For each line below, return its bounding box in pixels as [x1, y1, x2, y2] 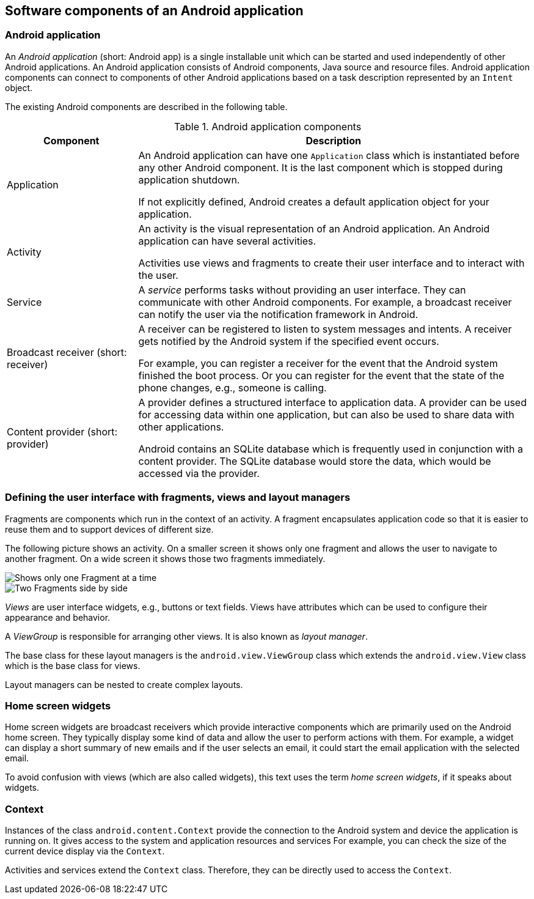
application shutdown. [138, 173, 240, 186]
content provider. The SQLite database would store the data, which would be [138, 454, 491, 467]
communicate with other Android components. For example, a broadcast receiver [138, 295, 512, 308]
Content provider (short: [7, 425, 118, 438]
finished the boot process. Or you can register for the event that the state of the [138, 369, 505, 382]
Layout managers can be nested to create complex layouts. [5, 679, 243, 690]
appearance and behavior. [5, 612, 111, 623]
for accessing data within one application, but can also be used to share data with [138, 408, 514, 421]
